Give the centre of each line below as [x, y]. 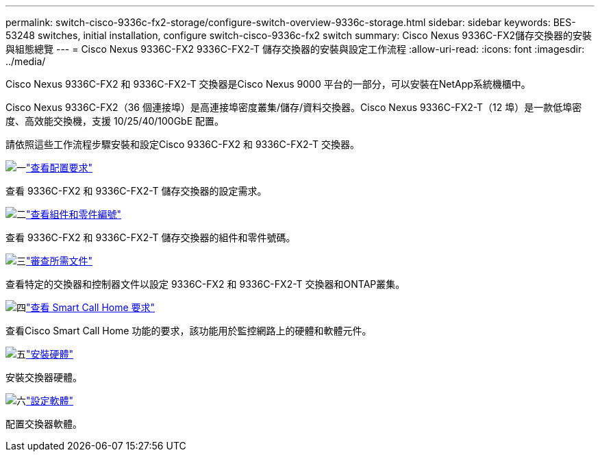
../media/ [26, 61]
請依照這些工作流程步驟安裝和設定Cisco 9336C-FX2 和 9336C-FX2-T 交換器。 [183, 144]
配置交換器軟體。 [44, 424]
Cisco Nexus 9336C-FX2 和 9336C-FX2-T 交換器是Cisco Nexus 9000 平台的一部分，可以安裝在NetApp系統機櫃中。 [268, 84]
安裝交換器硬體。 [44, 377]
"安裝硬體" [50, 354]
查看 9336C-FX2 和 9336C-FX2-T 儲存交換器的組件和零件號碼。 [151, 237]
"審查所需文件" [60, 261]
